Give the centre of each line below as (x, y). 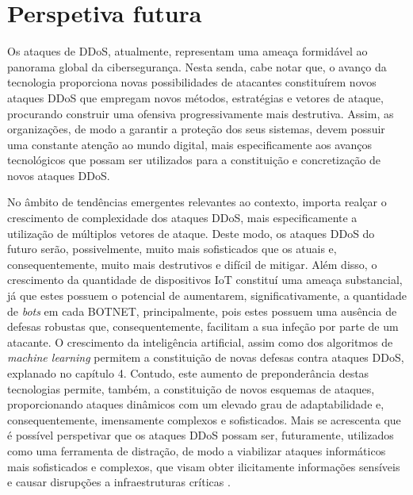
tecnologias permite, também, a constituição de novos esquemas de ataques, (191, 388)
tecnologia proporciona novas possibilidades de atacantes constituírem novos (192, 82)
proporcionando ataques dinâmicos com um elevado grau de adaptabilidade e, (196, 404)
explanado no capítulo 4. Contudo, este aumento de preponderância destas (188, 373)
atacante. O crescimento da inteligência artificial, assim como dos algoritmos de (200, 342)
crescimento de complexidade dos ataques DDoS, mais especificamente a (182, 218)
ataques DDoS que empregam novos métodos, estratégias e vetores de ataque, (195, 97)
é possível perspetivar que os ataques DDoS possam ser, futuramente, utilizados (201, 435)
